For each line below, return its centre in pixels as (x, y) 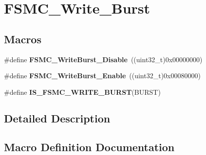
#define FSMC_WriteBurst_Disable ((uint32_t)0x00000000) (103, 59)
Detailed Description (57, 118)
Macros (23, 39)
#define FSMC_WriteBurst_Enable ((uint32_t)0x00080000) (102, 76)
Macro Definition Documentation (89, 146)
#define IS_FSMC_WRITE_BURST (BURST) (82, 92)
